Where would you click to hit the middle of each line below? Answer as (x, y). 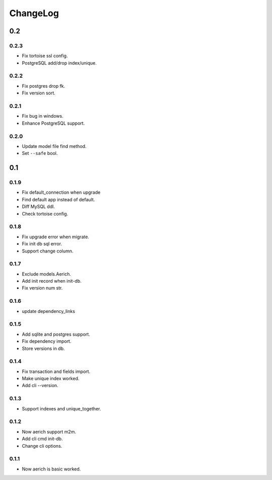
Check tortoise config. (45, 214)
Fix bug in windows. (43, 116)
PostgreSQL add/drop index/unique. (59, 63)
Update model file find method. (54, 146)
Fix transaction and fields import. (56, 371)
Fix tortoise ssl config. (45, 56)
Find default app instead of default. (58, 199)
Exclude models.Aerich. (47, 274)
